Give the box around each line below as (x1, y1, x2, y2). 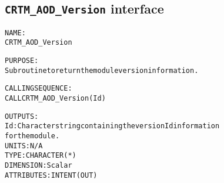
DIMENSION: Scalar (5, 161, 72, 169)
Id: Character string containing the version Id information (5, 122, 220, 131)
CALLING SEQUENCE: (5, 84, 72, 93)
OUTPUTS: (5, 112, 39, 121)
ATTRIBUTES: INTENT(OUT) (5, 171, 98, 179)
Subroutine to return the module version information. (5, 66, 199, 75)
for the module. (5, 132, 60, 141)
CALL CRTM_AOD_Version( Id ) (5, 94, 106, 103)
